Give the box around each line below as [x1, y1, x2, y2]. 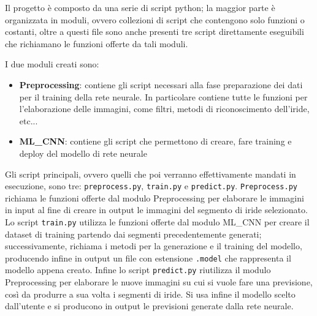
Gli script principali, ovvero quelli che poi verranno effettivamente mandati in [5, 167, 296, 180]
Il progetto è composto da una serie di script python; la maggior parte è [5, 1, 275, 13]
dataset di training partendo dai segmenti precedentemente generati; [5, 227, 262, 240]
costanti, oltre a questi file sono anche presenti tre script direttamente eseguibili [5, 25, 304, 38]
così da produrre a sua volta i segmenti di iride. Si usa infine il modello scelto [5, 287, 296, 300]
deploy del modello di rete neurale [19, 146, 147, 159]
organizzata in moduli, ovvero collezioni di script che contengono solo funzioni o [5, 13, 305, 26]
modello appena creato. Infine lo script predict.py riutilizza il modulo [5, 263, 271, 276]
